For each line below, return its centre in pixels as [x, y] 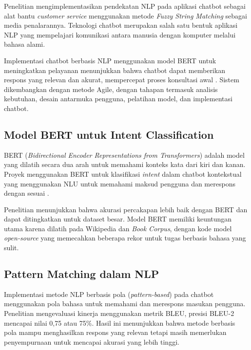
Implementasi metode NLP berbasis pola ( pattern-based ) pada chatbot [109, 294]
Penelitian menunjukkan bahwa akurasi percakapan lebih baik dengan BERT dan [126, 209]
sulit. [11, 248]
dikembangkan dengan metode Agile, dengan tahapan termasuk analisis [111, 89]
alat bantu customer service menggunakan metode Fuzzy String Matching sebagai [125, 15]
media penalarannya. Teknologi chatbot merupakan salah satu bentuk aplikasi [121, 25]
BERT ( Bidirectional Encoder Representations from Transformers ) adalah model [124, 155]
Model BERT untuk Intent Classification [109, 134]
